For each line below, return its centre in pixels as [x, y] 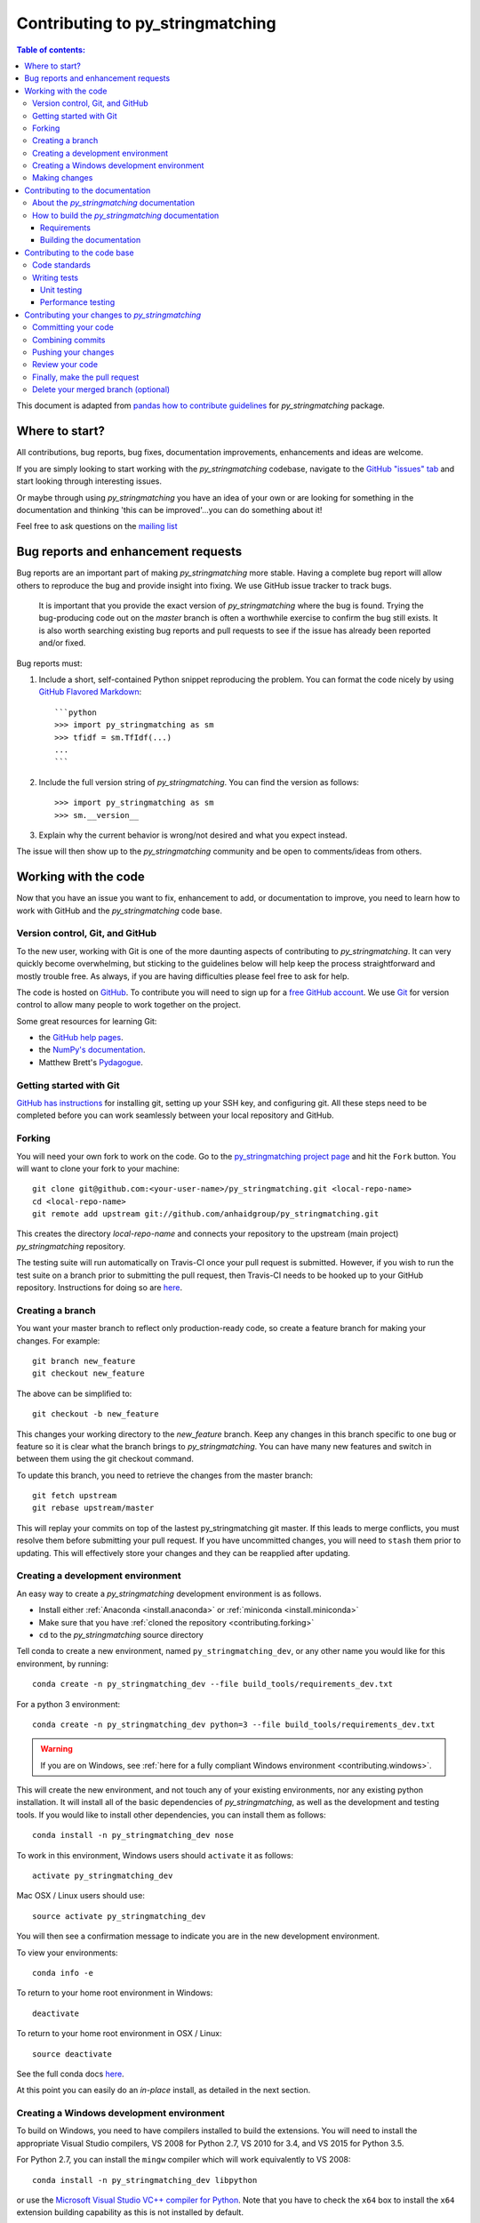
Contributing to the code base [79, 253]
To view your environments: [68, 1953]
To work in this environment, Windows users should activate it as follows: [155, 1855]
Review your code [65, 365]
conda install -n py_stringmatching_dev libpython [145, 2180]
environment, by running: [62, 1664]
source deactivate [72, 2054]
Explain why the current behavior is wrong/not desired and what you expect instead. [193, 835]
